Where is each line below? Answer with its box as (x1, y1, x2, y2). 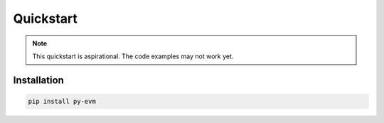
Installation (13, 74, 64, 86)
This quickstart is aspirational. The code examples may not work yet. (32, 52, 234, 60)
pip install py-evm (28, 97, 96, 105)
